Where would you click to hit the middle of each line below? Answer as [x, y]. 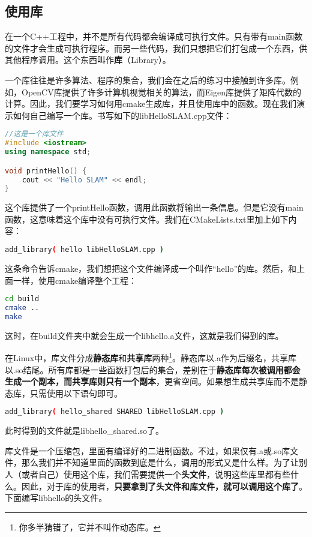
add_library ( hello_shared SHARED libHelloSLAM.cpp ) [115, 412]
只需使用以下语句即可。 [76, 393]
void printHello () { [46, 171]
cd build [22, 299]
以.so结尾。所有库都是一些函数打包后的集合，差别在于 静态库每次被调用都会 [153, 369]
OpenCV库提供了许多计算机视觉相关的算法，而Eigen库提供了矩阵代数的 [161, 91]
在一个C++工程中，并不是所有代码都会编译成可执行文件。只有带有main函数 [154, 36]
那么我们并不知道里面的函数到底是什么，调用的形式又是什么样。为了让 [160, 462]
